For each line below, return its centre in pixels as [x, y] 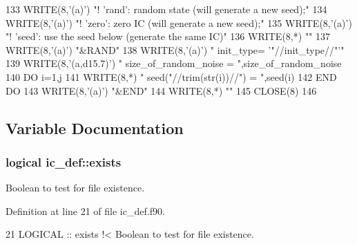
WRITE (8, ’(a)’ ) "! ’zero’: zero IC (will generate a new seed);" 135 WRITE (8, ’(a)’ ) [179, 22]
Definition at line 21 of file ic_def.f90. [85, 210]
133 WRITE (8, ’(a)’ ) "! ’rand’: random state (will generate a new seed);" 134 [166, 9]
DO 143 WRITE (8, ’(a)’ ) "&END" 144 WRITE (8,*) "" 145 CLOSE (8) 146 [161, 90]
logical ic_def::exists [64, 161]
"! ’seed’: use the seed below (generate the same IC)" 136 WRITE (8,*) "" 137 [168, 36]
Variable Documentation [95, 128]
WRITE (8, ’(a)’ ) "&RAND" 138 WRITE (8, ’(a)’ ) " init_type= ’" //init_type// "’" [175, 49]
